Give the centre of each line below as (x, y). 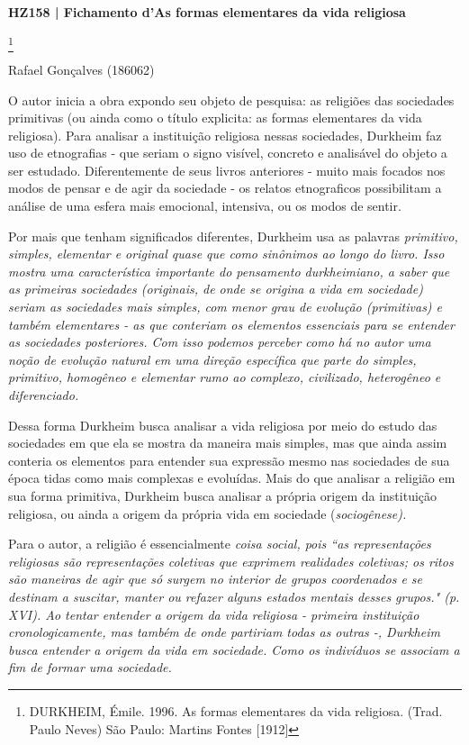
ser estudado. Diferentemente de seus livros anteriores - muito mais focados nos (227, 170)
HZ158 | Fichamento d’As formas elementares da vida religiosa (207, 12)
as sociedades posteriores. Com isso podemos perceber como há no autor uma (220, 342)
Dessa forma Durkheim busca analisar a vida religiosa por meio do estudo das (223, 425)
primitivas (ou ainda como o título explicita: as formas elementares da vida (215, 118)
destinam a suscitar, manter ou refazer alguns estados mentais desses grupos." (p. (234, 596)
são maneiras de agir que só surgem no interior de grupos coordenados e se (216, 579)
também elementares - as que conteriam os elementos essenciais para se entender (231, 324)
